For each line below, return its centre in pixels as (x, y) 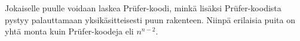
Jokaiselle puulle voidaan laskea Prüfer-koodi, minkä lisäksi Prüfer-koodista (143, 8)
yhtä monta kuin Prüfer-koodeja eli (69, 31)
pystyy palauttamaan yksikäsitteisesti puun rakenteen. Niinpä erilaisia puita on (150, 19)
